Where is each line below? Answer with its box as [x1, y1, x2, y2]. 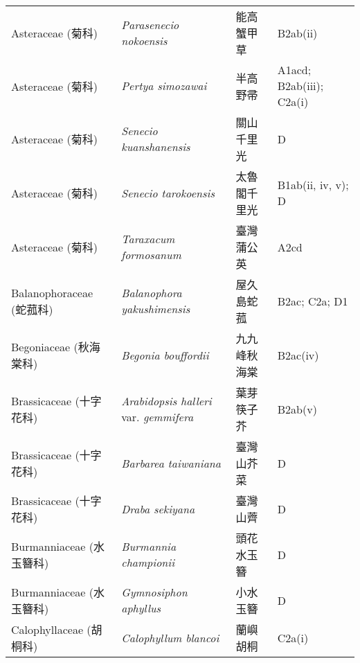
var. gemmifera [121, 409, 194, 425]
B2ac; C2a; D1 [277, 292, 348, 309]
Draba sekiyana [121, 500, 195, 517]
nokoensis [121, 33, 168, 48]
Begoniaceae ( [11, 339, 78, 355]
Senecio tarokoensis [121, 184, 215, 201]
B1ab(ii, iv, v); [277, 177, 349, 193]
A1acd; [277, 62, 312, 78]
